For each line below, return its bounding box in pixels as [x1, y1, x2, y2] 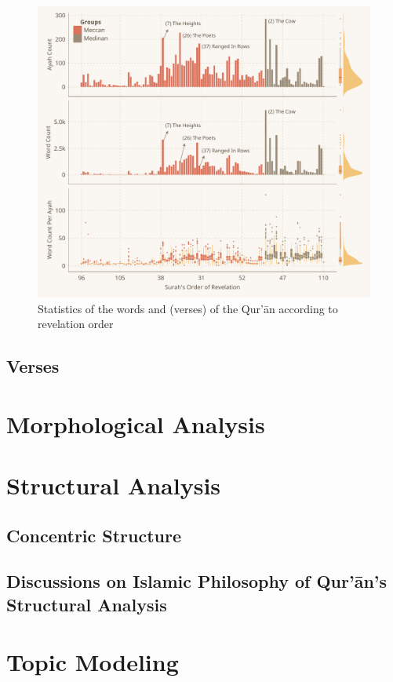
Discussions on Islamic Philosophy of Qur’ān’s [6, 569, 388, 593]
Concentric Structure [6, 523, 182, 547]
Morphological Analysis [6, 407, 265, 439]
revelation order [38, 315, 114, 332]
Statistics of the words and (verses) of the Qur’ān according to [38, 300, 338, 316]
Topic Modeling [6, 646, 179, 678]
